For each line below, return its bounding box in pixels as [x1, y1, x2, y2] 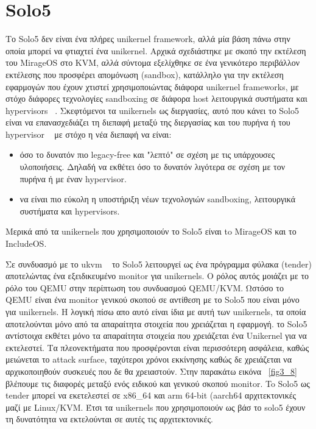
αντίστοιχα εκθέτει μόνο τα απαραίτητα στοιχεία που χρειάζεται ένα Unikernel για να [5, 329, 307, 342]
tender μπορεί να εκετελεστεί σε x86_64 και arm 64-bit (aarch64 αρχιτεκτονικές [5, 389, 297, 402]
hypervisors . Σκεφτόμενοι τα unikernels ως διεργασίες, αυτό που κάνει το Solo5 [5, 104, 299, 116]
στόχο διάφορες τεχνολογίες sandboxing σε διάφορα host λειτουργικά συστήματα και [5, 92, 307, 105]
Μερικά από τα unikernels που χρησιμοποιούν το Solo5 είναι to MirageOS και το [5, 225, 297, 238]
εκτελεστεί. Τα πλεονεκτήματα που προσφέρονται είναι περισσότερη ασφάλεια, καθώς [5, 341, 309, 353]
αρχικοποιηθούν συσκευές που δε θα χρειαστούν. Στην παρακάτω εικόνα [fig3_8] [5, 364, 297, 377]
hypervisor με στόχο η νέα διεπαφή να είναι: [5, 127, 172, 140]
